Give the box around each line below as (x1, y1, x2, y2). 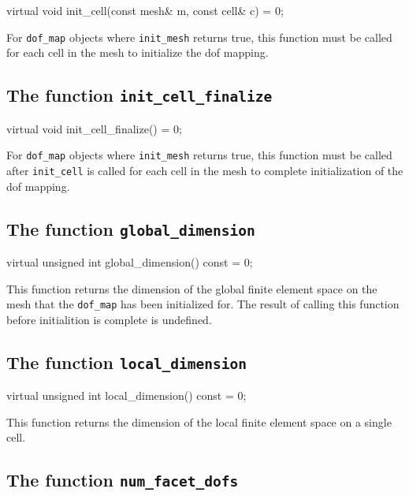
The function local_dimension (6, 349, 247, 374)
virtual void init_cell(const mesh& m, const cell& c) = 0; (6, 2, 284, 18)
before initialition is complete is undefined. (6, 311, 212, 327)
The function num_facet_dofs (6, 468, 239, 492)
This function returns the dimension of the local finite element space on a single (6, 413, 392, 430)
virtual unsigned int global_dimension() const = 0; (6, 253, 253, 270)
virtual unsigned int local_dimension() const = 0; (6, 387, 247, 404)
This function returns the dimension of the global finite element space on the (6, 280, 377, 296)
